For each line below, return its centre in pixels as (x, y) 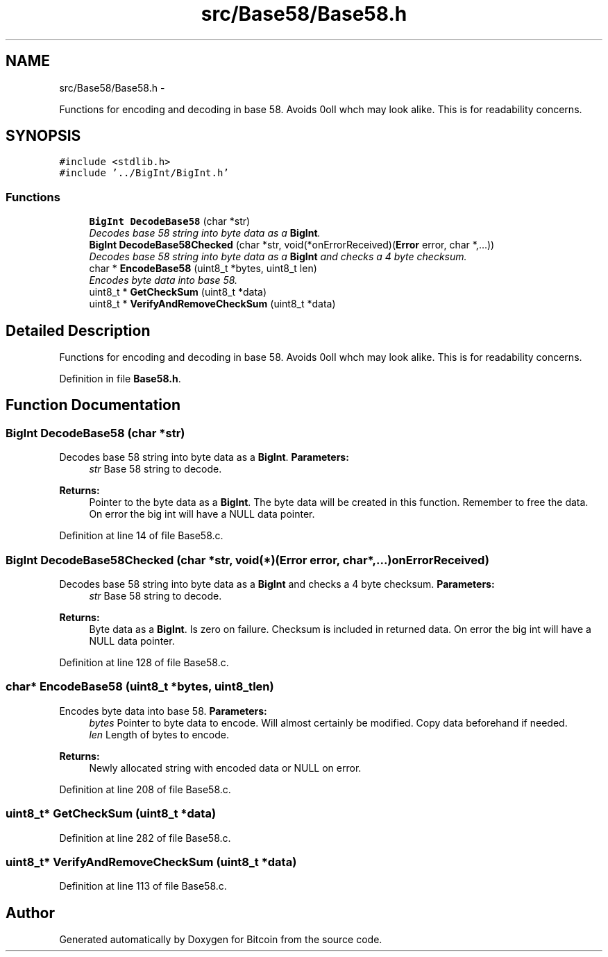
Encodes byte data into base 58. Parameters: (163, 711)
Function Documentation (93, 405)
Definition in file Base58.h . (120, 379)
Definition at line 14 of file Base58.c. (141, 536)
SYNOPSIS (43, 136)
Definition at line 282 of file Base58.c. (145, 838)
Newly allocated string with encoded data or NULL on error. (225, 768)
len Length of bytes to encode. (159, 734)
